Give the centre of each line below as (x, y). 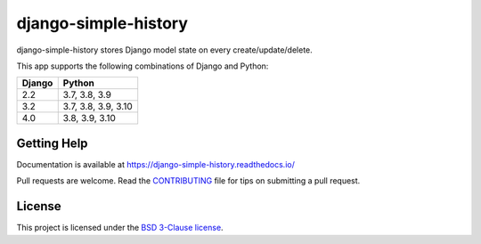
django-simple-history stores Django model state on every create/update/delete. (165, 50)
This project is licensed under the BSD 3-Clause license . (120, 228)
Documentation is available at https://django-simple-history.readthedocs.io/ (156, 164)
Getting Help (52, 143)
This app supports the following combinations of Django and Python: (143, 66)
